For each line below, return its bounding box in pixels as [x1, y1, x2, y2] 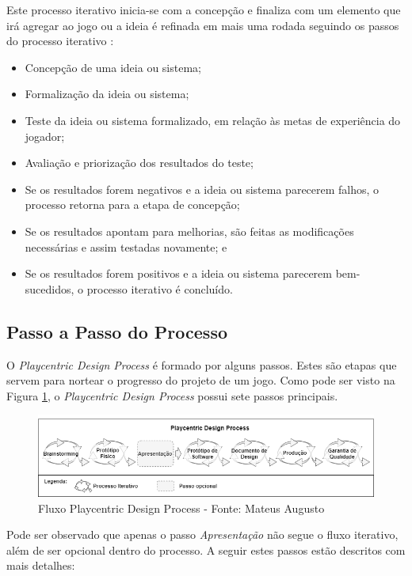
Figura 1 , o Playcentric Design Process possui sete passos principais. [6, 387, 338, 404]
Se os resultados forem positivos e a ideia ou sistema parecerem [25, 265, 332, 282]
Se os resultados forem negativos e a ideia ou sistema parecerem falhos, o [25, 180, 380, 197]
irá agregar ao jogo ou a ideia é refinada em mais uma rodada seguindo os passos [6, 17, 399, 33]
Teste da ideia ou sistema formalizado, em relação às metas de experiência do [25, 112, 401, 128]
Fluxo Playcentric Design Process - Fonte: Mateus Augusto [38, 499, 325, 516]
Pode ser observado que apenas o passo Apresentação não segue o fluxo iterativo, [6, 526, 399, 543]
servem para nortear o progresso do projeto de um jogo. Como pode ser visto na [6, 372, 395, 388]
